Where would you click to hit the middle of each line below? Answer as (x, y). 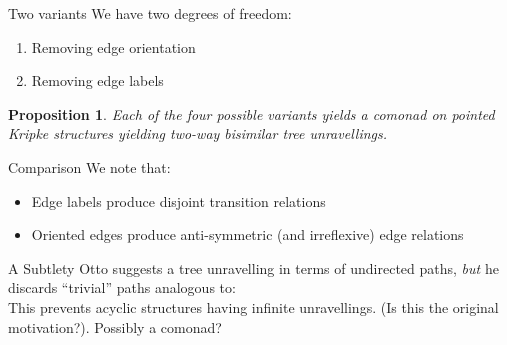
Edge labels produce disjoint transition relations (178, 200)
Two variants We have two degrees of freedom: (150, 13)
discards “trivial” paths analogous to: (122, 287)
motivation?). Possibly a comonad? (115, 326)
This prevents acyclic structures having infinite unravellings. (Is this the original (253, 306)
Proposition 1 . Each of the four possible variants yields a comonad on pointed (251, 113)
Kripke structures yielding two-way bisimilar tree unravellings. (198, 133)
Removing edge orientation (113, 46)
